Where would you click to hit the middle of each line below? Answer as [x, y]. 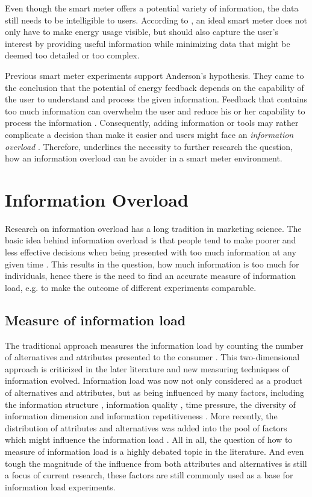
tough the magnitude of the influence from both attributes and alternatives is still [156, 463]
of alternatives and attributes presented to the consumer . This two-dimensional [152, 357]
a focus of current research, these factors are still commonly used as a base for [149, 475]
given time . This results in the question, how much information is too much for [152, 264]
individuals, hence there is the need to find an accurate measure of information [151, 276]
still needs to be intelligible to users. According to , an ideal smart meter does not [156, 20]
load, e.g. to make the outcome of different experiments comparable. [131, 287]
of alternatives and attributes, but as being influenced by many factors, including [155, 392]
